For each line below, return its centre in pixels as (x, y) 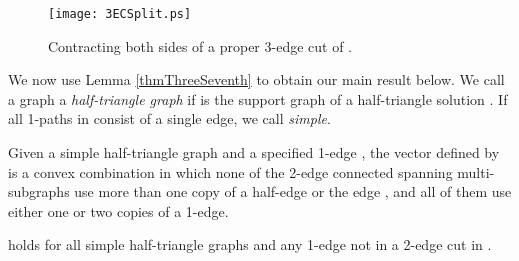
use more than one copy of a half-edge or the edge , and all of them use (293, 191)
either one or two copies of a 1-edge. (118, 210)
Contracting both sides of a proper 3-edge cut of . (200, 45)
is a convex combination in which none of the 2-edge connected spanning (230, 171)
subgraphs (39, 191)
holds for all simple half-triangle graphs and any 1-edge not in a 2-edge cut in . (250, 244)
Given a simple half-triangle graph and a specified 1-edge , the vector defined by (254, 152)
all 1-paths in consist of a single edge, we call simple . (169, 118)
